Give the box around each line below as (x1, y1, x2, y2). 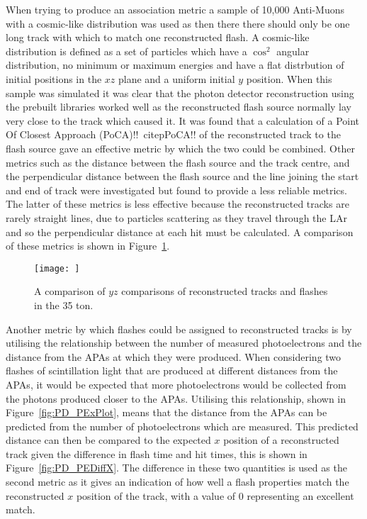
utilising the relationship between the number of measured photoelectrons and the (6, 335, 362, 350)
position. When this (246, 71, 332, 86)
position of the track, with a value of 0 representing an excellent (76, 488, 354, 503)
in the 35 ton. (34, 297, 94, 312)
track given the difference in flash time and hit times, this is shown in (6, 446, 307, 461)
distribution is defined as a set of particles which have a (6, 43, 247, 58)
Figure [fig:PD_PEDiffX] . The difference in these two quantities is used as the (6, 460, 347, 475)
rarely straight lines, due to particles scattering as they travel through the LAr (6, 210, 347, 225)
